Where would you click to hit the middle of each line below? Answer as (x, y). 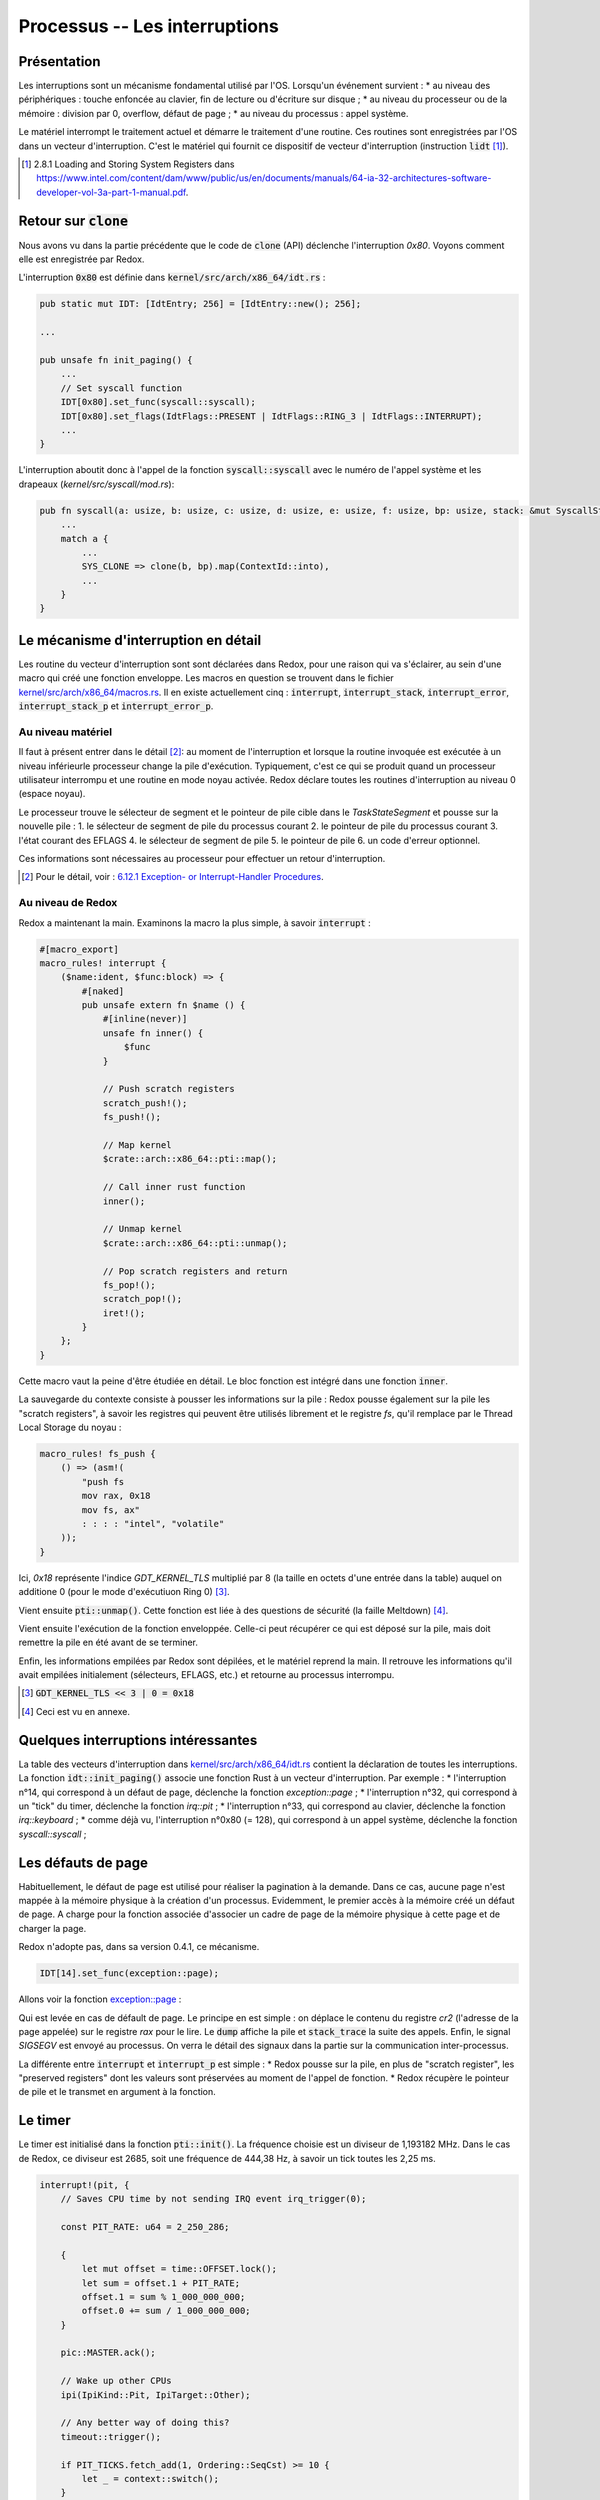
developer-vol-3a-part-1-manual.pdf (111, 192)
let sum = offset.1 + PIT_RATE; (160, 2283)
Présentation (59, 61)
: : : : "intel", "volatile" (153, 1523)
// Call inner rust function (174, 1187)
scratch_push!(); (145, 1103)
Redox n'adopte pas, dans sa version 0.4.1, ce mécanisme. (139, 1947)
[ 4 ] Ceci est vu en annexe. (75, 1711)
